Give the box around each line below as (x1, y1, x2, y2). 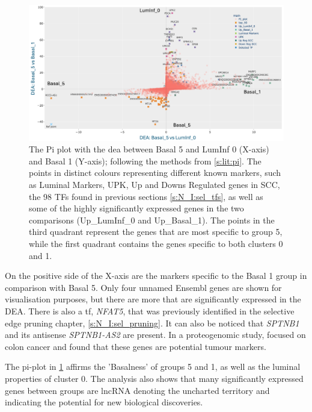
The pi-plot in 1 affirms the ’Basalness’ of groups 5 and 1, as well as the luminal (5, 360, 301, 373)
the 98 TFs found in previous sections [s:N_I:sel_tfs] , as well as (29, 190, 263, 202)
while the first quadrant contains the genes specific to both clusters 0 (29, 237, 283, 249)
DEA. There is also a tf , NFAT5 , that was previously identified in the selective (5, 304, 295, 317)
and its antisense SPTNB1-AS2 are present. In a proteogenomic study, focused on (5, 328, 306, 341)
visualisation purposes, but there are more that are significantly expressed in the (5, 293, 301, 305)
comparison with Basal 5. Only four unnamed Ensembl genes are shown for (5, 281, 282, 293)
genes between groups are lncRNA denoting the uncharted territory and (5, 384, 270, 396)
